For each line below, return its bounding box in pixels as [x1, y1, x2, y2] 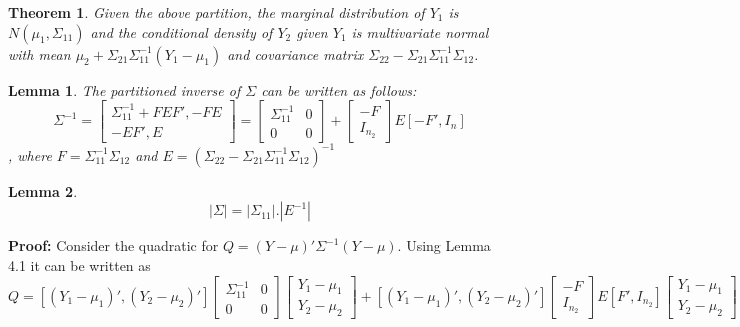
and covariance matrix [227, 43, 364, 64]
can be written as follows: [261, 79, 417, 100]
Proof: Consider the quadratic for [8, 235, 219, 256]
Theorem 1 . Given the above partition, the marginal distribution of [8, 2, 425, 22]
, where [8, 144, 52, 165]
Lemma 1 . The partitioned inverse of [8, 79, 241, 100]
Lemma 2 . [8, 180, 78, 201]
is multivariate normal [351, 21, 489, 42]
